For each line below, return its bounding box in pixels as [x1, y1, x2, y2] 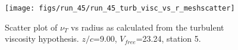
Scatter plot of [5, 21, 58, 33]
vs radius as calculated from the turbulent [71, 21, 224, 33]
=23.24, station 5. [136, 32, 201, 45]
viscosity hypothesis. [5, 32, 79, 45]
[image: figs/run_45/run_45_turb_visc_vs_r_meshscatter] [5, 4, 235, 12]
